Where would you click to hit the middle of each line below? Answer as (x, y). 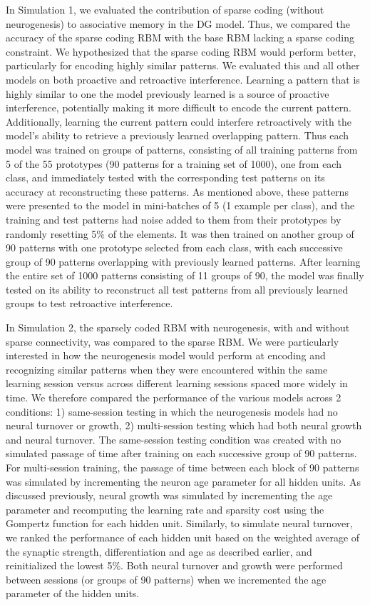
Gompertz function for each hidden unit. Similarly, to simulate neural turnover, (179, 523)
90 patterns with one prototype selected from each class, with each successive (174, 247)
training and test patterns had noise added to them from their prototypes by (174, 219)
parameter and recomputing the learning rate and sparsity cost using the (165, 509)
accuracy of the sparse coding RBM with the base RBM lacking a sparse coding (180, 37)
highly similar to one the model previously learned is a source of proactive (168, 93)
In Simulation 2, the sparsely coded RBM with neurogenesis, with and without (178, 327)
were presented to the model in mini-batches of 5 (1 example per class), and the (180, 205)
